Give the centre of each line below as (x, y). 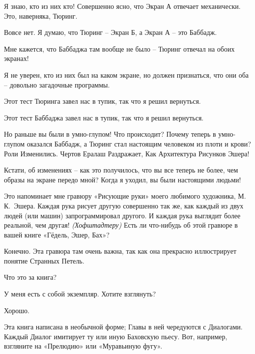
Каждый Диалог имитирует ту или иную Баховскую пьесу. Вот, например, (116, 336)
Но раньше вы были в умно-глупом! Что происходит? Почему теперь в (110, 134)
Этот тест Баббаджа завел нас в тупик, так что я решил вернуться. (104, 117)
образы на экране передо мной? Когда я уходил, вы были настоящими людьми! (123, 179)
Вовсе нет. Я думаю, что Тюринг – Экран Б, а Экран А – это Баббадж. (111, 32)
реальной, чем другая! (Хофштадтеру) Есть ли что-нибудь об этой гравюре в (121, 225)
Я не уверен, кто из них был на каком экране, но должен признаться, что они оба (127, 74)
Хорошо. (17, 310)
